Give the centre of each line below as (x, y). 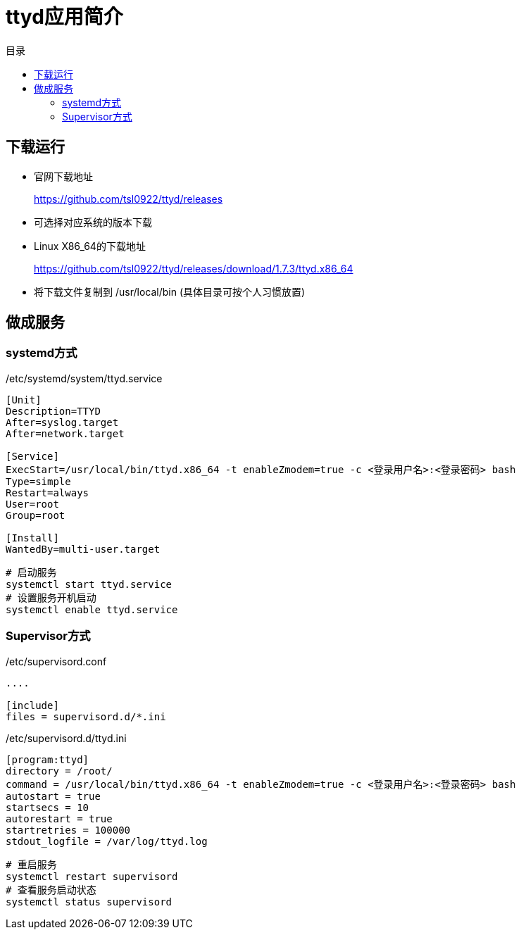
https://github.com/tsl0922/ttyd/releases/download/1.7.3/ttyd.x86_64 (194, 268)
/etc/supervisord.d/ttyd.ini (66, 738)
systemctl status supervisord (89, 902)
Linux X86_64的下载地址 (90, 246)
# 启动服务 (31, 572)
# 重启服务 (31, 864)
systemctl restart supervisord (92, 876)
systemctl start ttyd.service (89, 584)
